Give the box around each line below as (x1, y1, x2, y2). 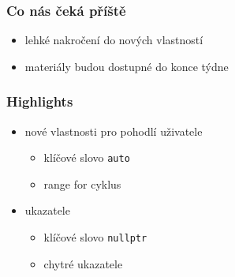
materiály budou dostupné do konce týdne (24, 58, 229, 74)
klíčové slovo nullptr (43, 229, 147, 245)
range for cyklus (43, 175, 121, 192)
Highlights (6, 92, 73, 111)
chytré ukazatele (43, 255, 123, 271)
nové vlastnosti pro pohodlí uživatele (24, 122, 203, 139)
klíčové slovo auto (43, 149, 130, 166)
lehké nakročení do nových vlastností (24, 32, 203, 48)
